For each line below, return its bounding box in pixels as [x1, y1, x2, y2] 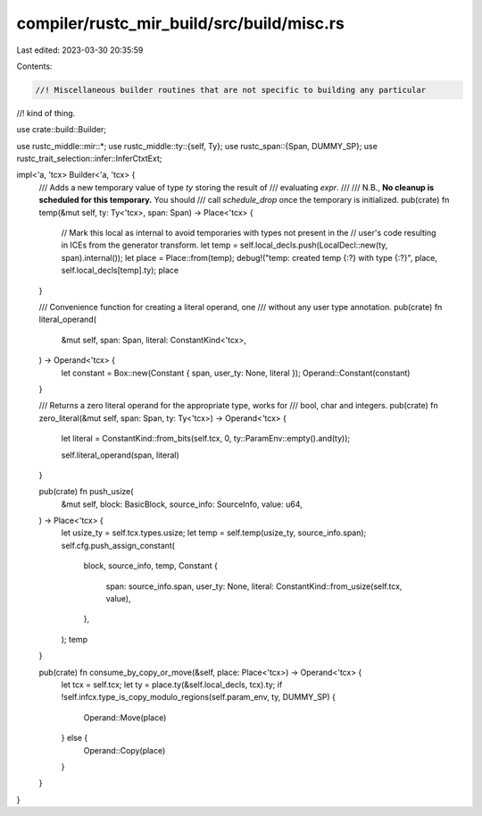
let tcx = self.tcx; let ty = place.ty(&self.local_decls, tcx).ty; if [61, 679, 283, 690]
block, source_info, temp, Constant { [83, 560, 218, 571]
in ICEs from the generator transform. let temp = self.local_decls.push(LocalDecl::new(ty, [61, 240, 388, 250]
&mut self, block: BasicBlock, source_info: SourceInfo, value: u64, [61, 499, 303, 509]
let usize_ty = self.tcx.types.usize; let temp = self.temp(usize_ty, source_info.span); [61, 527, 367, 538]
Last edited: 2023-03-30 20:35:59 [16, 45, 144, 55]
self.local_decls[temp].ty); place [61, 265, 179, 276]
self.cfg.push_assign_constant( [61, 540, 176, 551]
